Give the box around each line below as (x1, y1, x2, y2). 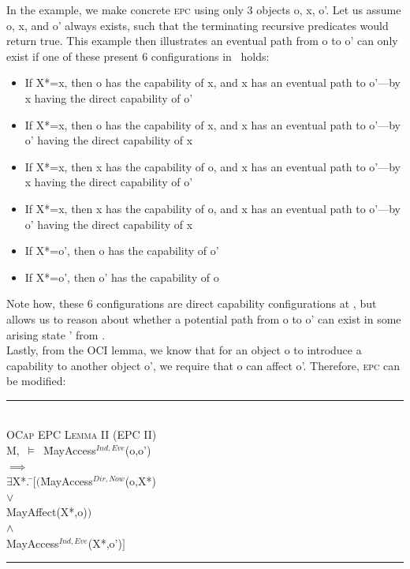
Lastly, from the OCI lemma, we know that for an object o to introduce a (6, 342, 362, 358)
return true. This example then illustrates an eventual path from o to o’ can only (6, 32, 398, 49)
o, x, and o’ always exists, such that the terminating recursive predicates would (6, 17, 389, 33)
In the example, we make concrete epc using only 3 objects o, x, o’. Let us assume (6, 2, 401, 17)
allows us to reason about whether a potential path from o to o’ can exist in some (6, 310, 401, 327)
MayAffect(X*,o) (6, 503, 88, 520)
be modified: (6, 372, 66, 389)
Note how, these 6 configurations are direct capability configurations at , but (6, 295, 377, 312)
